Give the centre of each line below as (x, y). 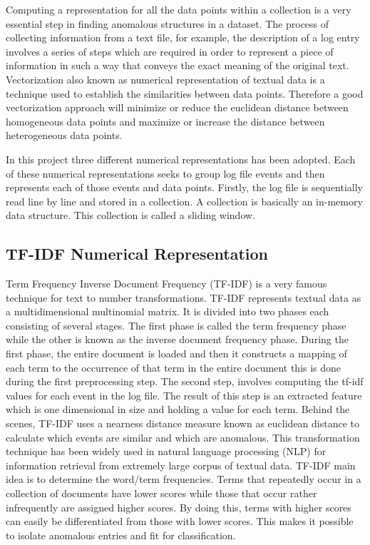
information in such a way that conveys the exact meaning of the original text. (178, 65)
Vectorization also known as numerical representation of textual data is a (165, 79)
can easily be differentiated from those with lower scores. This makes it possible (180, 521)
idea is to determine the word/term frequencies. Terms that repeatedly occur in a (184, 479)
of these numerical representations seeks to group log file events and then (165, 173)
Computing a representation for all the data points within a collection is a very (179, 9)
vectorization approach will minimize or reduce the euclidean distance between (177, 107)
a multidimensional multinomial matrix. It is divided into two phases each (168, 311)
